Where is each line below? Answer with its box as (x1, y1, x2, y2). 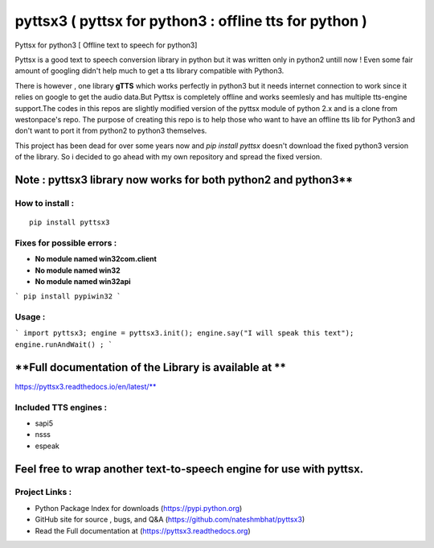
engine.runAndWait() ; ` (14, 340, 113, 349)
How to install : (14, 197, 75, 208)
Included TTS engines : (14, 402, 108, 413)
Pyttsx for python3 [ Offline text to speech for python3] (14, 40, 198, 50)
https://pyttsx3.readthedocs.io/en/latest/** (14, 381, 157, 391)
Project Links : (14, 487, 72, 498)
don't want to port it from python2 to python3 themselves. (14, 126, 207, 136)
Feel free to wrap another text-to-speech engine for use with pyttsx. (14, 462, 364, 476)
